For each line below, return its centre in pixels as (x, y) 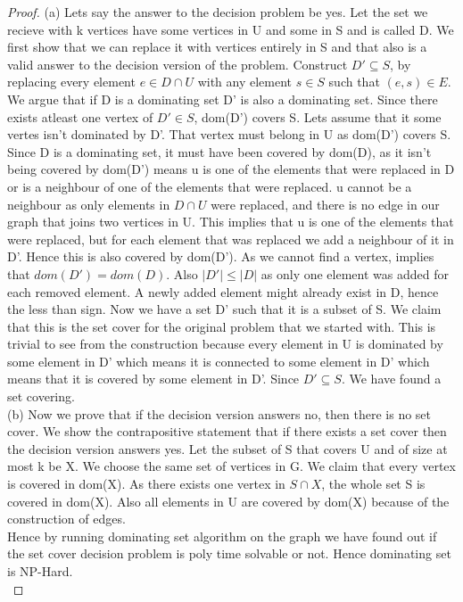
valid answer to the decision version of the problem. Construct (178, 64)
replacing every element (71, 82)
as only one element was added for (355, 273)
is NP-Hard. (40, 571)
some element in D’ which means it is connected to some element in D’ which (219, 361)
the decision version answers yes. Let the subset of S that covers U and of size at (227, 448)
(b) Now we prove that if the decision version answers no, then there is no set (219, 413)
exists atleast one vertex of (80, 116)
